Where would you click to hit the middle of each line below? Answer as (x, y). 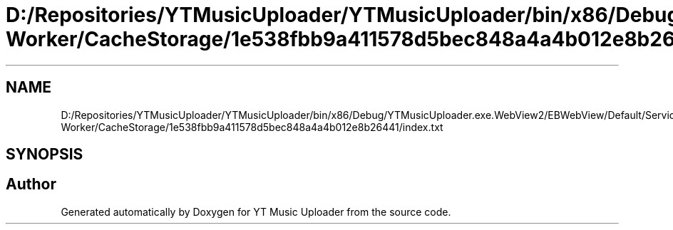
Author (31, 184)
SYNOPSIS (45, 155)
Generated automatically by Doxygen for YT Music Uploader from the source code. (256, 211)
